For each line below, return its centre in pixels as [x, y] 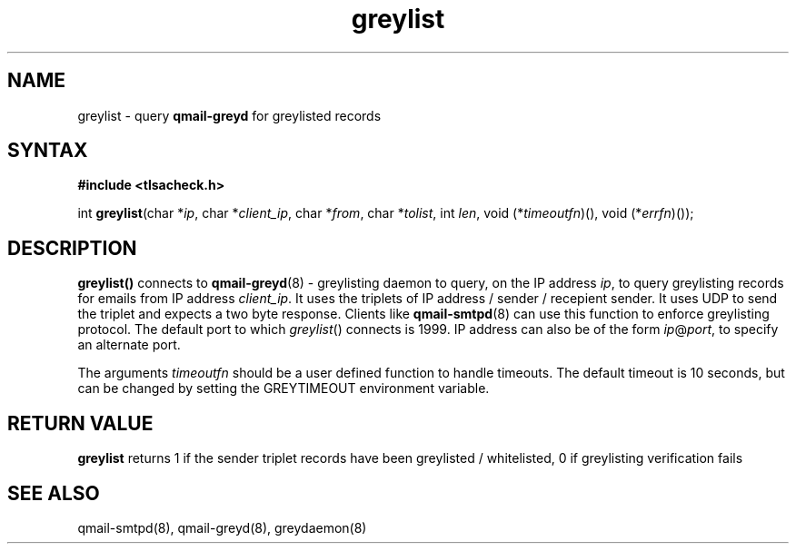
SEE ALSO [54, 493]
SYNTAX [48, 151]
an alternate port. [129, 345]
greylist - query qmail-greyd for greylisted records [229, 115]
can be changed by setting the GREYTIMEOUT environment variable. [284, 389]
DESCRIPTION [72, 248]
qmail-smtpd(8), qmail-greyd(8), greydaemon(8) [222, 527]
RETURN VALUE [80, 423]
